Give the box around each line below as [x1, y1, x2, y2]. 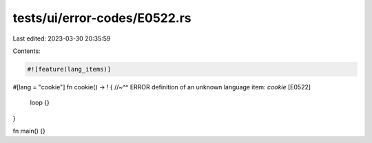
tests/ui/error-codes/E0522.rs [12, 10, 192, 25]
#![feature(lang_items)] [27, 65, 112, 73]
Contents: [12, 47, 41, 55]
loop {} [30, 98, 50, 107]
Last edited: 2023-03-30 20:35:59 [12, 34, 111, 43]
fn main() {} [12, 127, 46, 135]
